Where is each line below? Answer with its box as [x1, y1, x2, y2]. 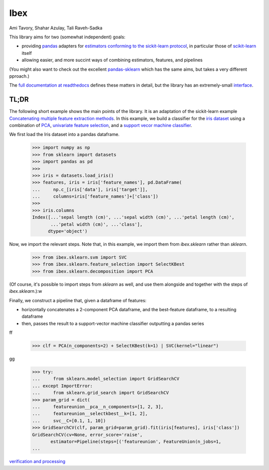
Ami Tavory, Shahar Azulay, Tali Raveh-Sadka [9, 25, 103, 31]
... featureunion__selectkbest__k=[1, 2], [32, 411, 148, 417]
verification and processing [9, 459, 66, 465]
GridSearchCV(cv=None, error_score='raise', [32, 432, 143, 438]
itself [21, 50, 32, 56]
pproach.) [9, 73, 29, 79]
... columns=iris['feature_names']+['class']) [32, 194, 159, 199]
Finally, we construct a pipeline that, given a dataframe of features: [9, 297, 147, 303]
